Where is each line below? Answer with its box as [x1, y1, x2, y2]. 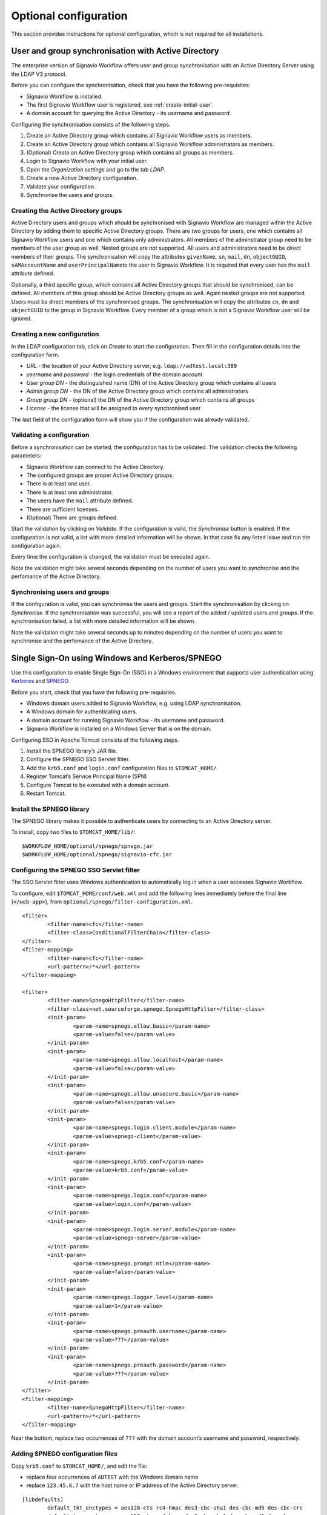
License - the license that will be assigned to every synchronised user [26, 405, 201, 412]
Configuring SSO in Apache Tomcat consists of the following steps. [11, 736, 179, 744]
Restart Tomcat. [26, 790, 67, 797]
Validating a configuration [11, 431, 90, 439]
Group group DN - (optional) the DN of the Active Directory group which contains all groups [26, 396, 255, 403]
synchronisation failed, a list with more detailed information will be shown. [11, 618, 196, 625]
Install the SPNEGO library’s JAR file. [26, 747, 117, 754]
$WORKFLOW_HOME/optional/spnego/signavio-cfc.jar [22, 851, 173, 858]
